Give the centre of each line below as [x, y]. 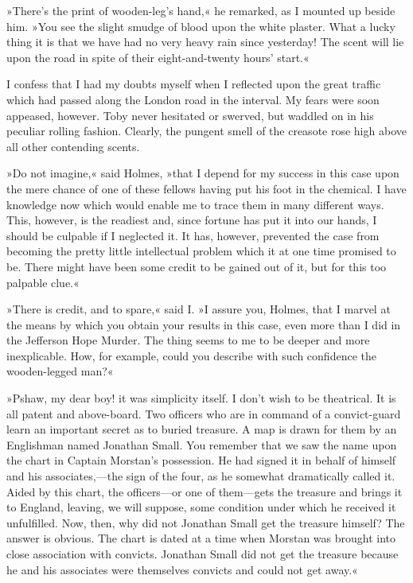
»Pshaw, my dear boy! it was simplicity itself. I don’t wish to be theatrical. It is [201, 398]
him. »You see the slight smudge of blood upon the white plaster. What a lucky [201, 26]
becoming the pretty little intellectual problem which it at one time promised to [201, 251]
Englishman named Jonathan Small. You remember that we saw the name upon [202, 444]
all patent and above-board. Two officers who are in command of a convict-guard [204, 413]
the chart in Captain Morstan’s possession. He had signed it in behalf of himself [201, 460]
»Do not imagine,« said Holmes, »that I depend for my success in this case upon [203, 173]
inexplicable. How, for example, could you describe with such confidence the [191, 355]
